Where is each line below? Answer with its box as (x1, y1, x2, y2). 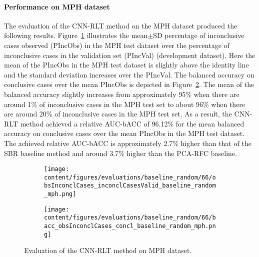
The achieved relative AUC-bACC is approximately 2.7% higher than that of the (4, 137, 251, 148)
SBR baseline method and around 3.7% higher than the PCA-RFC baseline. (4, 147, 237, 158)
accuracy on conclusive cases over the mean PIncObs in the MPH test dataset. (4, 128, 245, 138)
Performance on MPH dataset (4, 1, 110, 11)
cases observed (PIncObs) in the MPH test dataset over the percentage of (4, 39, 229, 50)
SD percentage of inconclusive (153, 30, 244, 40)
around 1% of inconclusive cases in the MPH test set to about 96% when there (4, 98, 245, 109)
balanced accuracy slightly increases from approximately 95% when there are (4, 88, 239, 99)
